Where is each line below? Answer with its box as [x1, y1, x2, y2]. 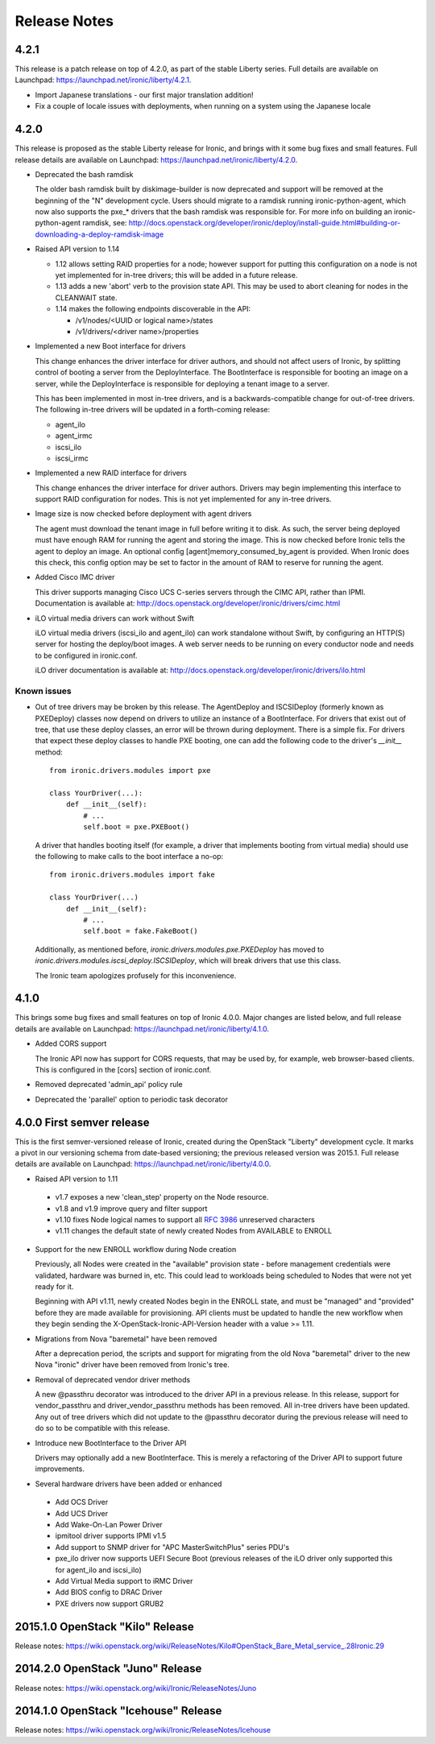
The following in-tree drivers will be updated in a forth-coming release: [35, 405, 271, 415]
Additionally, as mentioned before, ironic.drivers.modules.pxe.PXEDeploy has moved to [35, 944, 325, 954]
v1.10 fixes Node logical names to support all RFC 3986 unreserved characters [55, 1215, 316, 1224]
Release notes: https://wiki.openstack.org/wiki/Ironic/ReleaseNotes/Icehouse [14, 1725, 271, 1735]
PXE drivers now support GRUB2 [55, 1598, 164, 1608]
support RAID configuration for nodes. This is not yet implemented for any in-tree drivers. [35, 494, 332, 504]
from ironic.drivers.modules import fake [49, 870, 215, 879]
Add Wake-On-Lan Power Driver [55, 1519, 163, 1529]
